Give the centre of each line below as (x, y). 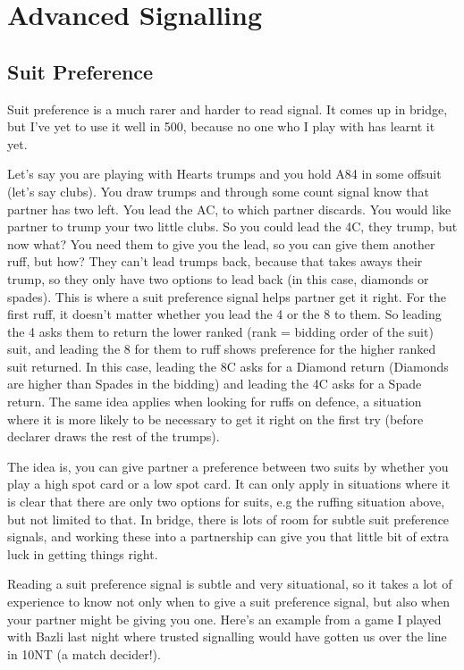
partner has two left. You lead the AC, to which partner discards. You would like (229, 209)
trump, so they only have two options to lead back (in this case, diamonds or (218, 278)
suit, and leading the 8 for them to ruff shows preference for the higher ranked (222, 349)
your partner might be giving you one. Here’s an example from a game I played (224, 619)
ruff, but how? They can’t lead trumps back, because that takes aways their (215, 261)
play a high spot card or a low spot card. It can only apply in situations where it (229, 484)
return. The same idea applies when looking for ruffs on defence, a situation (215, 402)
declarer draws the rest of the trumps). (114, 436)
